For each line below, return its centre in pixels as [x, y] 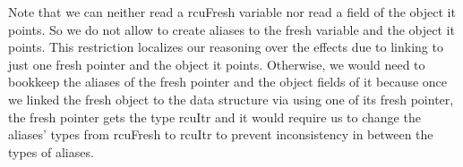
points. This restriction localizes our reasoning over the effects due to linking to [226, 47]
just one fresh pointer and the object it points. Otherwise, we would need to [217, 64]
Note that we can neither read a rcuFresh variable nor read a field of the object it [232, 12]
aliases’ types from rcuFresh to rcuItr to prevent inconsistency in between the [221, 134]
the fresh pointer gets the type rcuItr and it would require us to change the [214, 117]
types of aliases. [51, 151]
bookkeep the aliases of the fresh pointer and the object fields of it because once [228, 82]
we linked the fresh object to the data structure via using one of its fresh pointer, [231, 99]
